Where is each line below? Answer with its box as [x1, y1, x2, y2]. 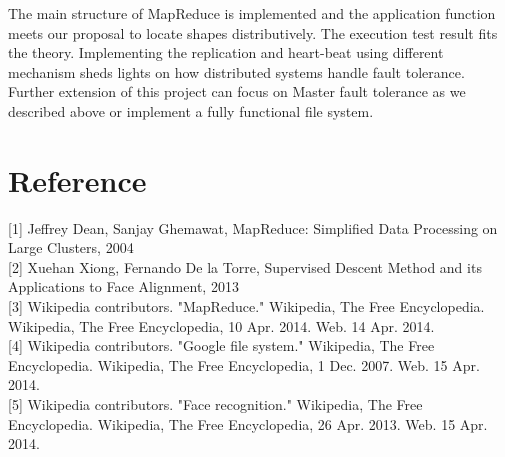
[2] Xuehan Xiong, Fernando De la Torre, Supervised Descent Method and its [8, 256, 482, 277]
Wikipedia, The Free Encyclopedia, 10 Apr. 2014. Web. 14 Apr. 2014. [8, 315, 435, 336]
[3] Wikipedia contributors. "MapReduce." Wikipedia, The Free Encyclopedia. [8, 296, 485, 317]
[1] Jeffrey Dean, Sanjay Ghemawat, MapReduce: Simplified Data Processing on [8, 217, 498, 238]
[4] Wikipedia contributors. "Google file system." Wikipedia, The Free [8, 335, 435, 356]
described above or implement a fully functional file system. [8, 100, 374, 121]
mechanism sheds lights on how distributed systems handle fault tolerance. [8, 61, 465, 82]
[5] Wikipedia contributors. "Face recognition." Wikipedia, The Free [8, 394, 423, 415]
